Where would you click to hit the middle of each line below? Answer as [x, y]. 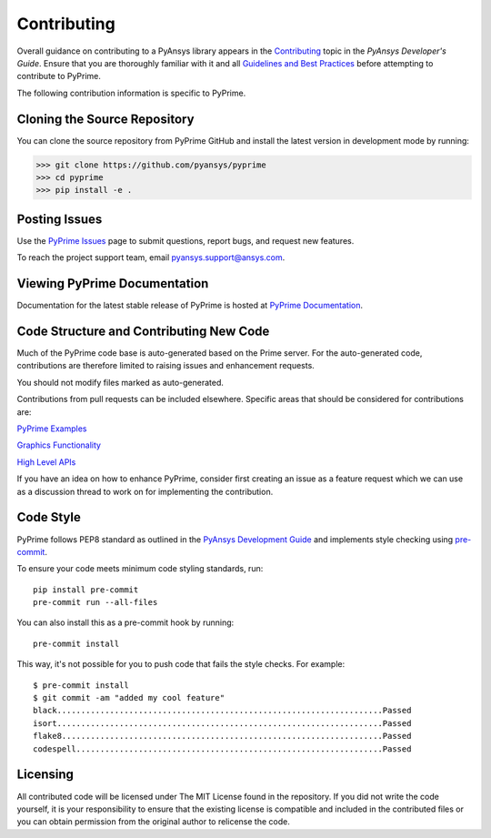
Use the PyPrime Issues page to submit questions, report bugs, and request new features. [185, 240]
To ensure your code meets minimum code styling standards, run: [140, 569]
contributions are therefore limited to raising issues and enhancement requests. [166, 366]
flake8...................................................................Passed [222, 736]
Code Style [49, 517]
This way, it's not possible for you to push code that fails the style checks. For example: [181, 664]
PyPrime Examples [52, 429]
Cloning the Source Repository [105, 119]
